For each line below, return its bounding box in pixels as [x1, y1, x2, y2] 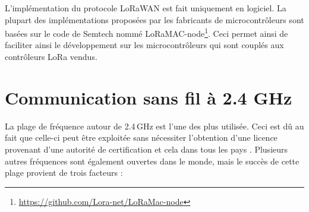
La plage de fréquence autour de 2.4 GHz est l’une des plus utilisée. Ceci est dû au [5, 119, 304, 132]
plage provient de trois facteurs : [5, 166, 123, 179]
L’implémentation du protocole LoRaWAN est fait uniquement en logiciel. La [5, 2, 286, 14]
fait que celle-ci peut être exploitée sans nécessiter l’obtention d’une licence [5, 131, 278, 144]
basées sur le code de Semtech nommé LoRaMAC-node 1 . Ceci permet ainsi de [5, 26, 288, 39]
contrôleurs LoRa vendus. [5, 50, 97, 63]
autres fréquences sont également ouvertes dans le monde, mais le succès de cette [5, 154, 299, 167]
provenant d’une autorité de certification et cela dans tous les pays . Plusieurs [5, 143, 288, 155]
